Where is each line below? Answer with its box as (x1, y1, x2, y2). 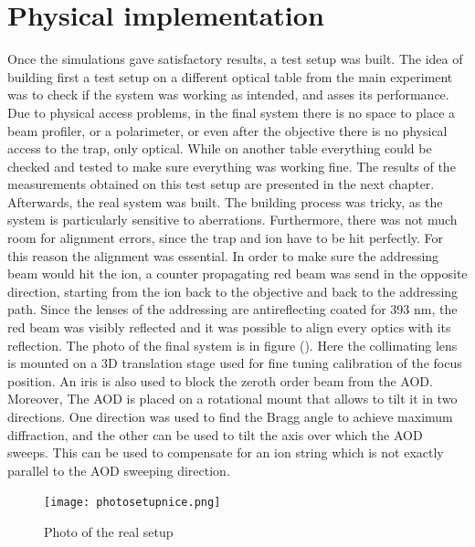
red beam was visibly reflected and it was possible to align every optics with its (7, 318, 451, 337)
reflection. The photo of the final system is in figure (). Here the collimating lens (7, 335, 458, 354)
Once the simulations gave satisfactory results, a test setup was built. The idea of (7, 49, 463, 68)
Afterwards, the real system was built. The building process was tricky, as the (7, 192, 443, 211)
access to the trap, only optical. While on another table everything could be (7, 139, 432, 158)
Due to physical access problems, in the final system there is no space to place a (7, 102, 456, 121)
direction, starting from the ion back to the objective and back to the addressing (7, 281, 459, 300)
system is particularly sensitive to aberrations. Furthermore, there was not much (7, 210, 458, 229)
